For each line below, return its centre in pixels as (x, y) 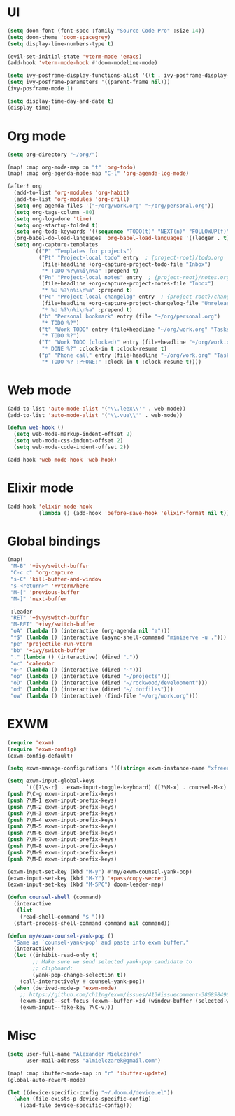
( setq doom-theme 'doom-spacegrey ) (59, 37)
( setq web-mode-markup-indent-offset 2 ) (73, 435)
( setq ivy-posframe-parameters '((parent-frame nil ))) (89, 82)
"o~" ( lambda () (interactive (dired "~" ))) (76, 670)
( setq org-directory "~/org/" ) (53, 155)
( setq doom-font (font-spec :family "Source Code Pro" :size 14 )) (106, 31)
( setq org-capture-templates (56, 245)
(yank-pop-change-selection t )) (80, 975)
